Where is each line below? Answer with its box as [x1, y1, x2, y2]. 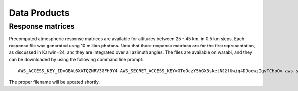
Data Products [9, 7, 70, 18]
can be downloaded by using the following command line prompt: [9, 56, 144, 62]
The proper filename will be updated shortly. [9, 79, 100, 85]
